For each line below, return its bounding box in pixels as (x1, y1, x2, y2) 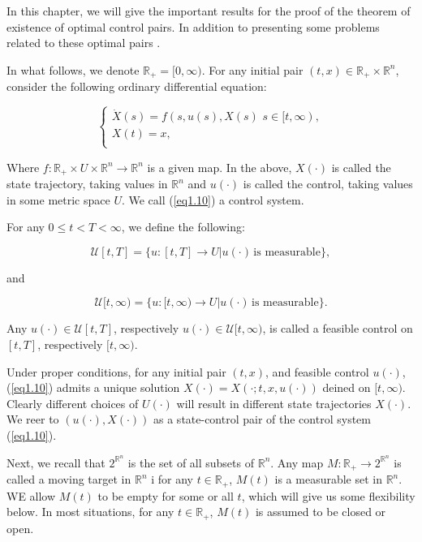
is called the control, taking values (243, 175, 413, 192)
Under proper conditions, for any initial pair (6, 363, 226, 380)
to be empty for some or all (97, 487, 234, 504)
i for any (151, 471, 193, 488)
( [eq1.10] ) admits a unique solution (6, 379, 180, 396)
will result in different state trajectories (176, 394, 372, 411)
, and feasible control (265, 363, 369, 380)
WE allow (6, 487, 56, 504)
